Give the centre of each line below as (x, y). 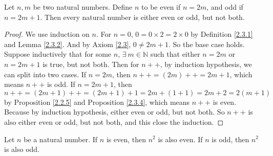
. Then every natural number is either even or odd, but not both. (142, 17)
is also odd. (22, 149)
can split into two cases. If (45, 74)
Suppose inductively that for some (58, 54)
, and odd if (225, 7)
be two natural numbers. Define (83, 7)
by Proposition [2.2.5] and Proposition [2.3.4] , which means (97, 102)
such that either (175, 54)
